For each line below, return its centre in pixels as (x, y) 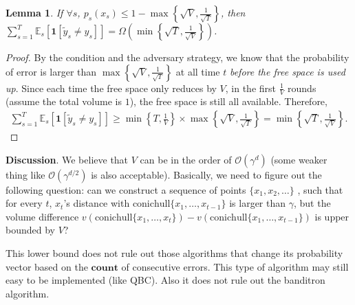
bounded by (30, 230)
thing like (25, 174)
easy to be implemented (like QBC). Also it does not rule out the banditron (165, 280)
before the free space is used (287, 71)
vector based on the (47, 266)
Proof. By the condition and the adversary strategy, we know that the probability (177, 57)
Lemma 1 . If (34, 12)
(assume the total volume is (64, 101)
